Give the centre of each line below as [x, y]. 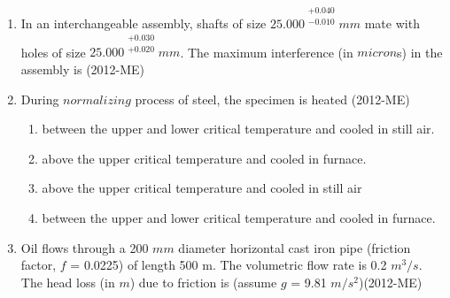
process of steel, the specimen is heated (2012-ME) [272, 99]
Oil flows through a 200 [85, 247]
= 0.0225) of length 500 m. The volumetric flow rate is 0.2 [229, 265]
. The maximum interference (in [267, 52]
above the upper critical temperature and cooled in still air [202, 188]
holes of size [53, 52]
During [40, 99]
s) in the [420, 52]
